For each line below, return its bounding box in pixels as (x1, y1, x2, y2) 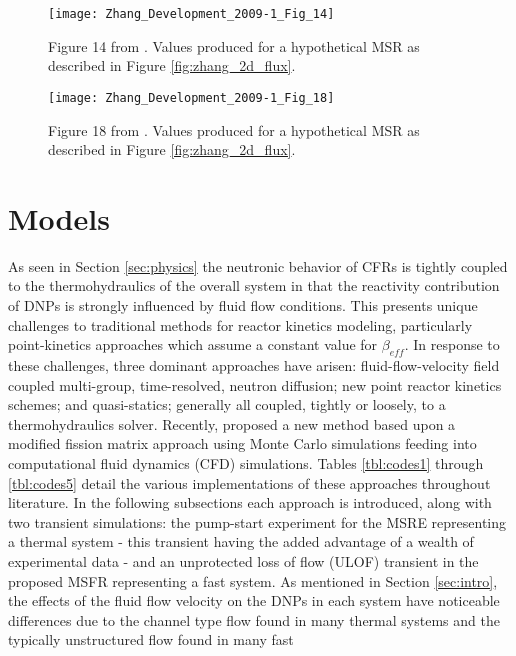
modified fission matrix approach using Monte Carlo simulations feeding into (8, 433, 477, 454)
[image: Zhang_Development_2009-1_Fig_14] (48, 7, 335, 21)
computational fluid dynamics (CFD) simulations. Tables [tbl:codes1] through (8, 452, 484, 473)
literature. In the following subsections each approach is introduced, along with (8, 492, 492, 513)
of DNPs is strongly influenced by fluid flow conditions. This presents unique (8, 295, 478, 315)
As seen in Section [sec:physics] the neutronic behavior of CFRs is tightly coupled (8, 255, 508, 276)
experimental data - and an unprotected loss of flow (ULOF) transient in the (8, 550, 479, 571)
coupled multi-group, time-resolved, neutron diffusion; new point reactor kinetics (8, 374, 502, 395)
